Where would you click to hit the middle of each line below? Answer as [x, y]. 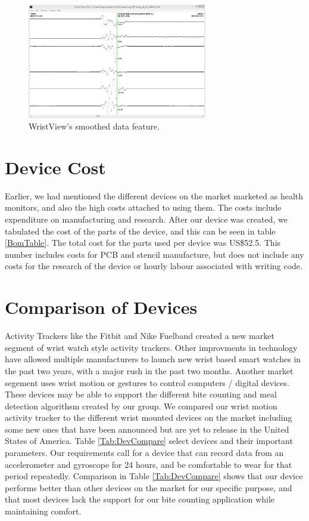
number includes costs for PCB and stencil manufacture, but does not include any [154, 254]
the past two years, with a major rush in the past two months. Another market [149, 370]
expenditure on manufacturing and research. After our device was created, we [146, 219]
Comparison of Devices [101, 307]
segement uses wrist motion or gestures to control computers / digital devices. [147, 382]
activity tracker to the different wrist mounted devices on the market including [149, 417]
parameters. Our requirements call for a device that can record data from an [144, 453]
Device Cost [55, 167]
